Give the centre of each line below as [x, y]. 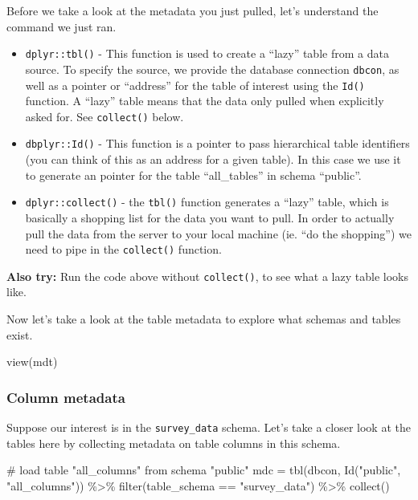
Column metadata [66, 397]
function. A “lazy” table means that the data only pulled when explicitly [205, 101]
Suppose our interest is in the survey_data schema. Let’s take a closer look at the [209, 427]
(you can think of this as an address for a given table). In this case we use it [213, 159]
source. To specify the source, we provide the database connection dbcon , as [212, 69]
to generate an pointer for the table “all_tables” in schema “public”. [193, 175]
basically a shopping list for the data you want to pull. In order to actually [210, 217]
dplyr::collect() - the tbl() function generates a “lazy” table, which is [207, 202]
